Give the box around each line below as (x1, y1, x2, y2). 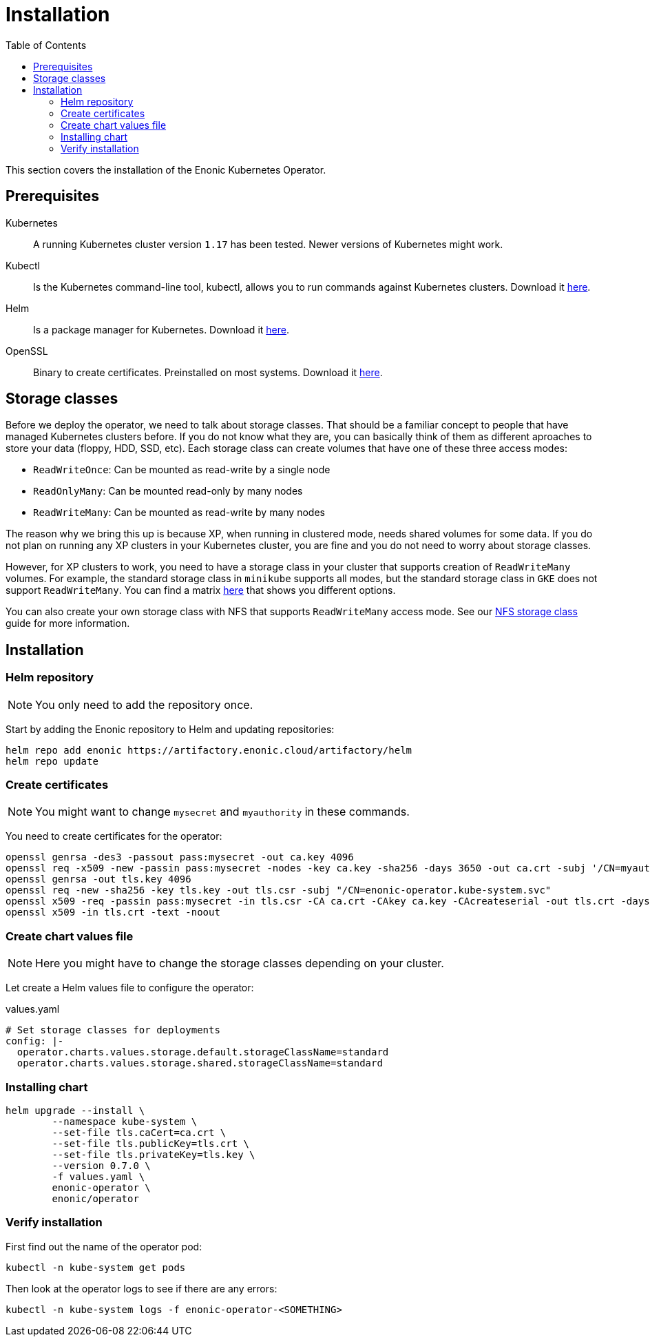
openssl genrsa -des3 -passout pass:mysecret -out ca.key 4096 (6, 851, 354, 863)
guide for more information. (6, 617, 130, 630)
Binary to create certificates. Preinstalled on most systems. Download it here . (33, 366, 383, 378)
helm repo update (6, 755, 98, 767)
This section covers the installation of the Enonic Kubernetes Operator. (6, 163, 326, 176)
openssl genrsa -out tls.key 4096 (6, 874, 191, 885)
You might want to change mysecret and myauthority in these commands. (35, 805, 410, 819)
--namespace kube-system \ (52, 1115, 198, 1127)
